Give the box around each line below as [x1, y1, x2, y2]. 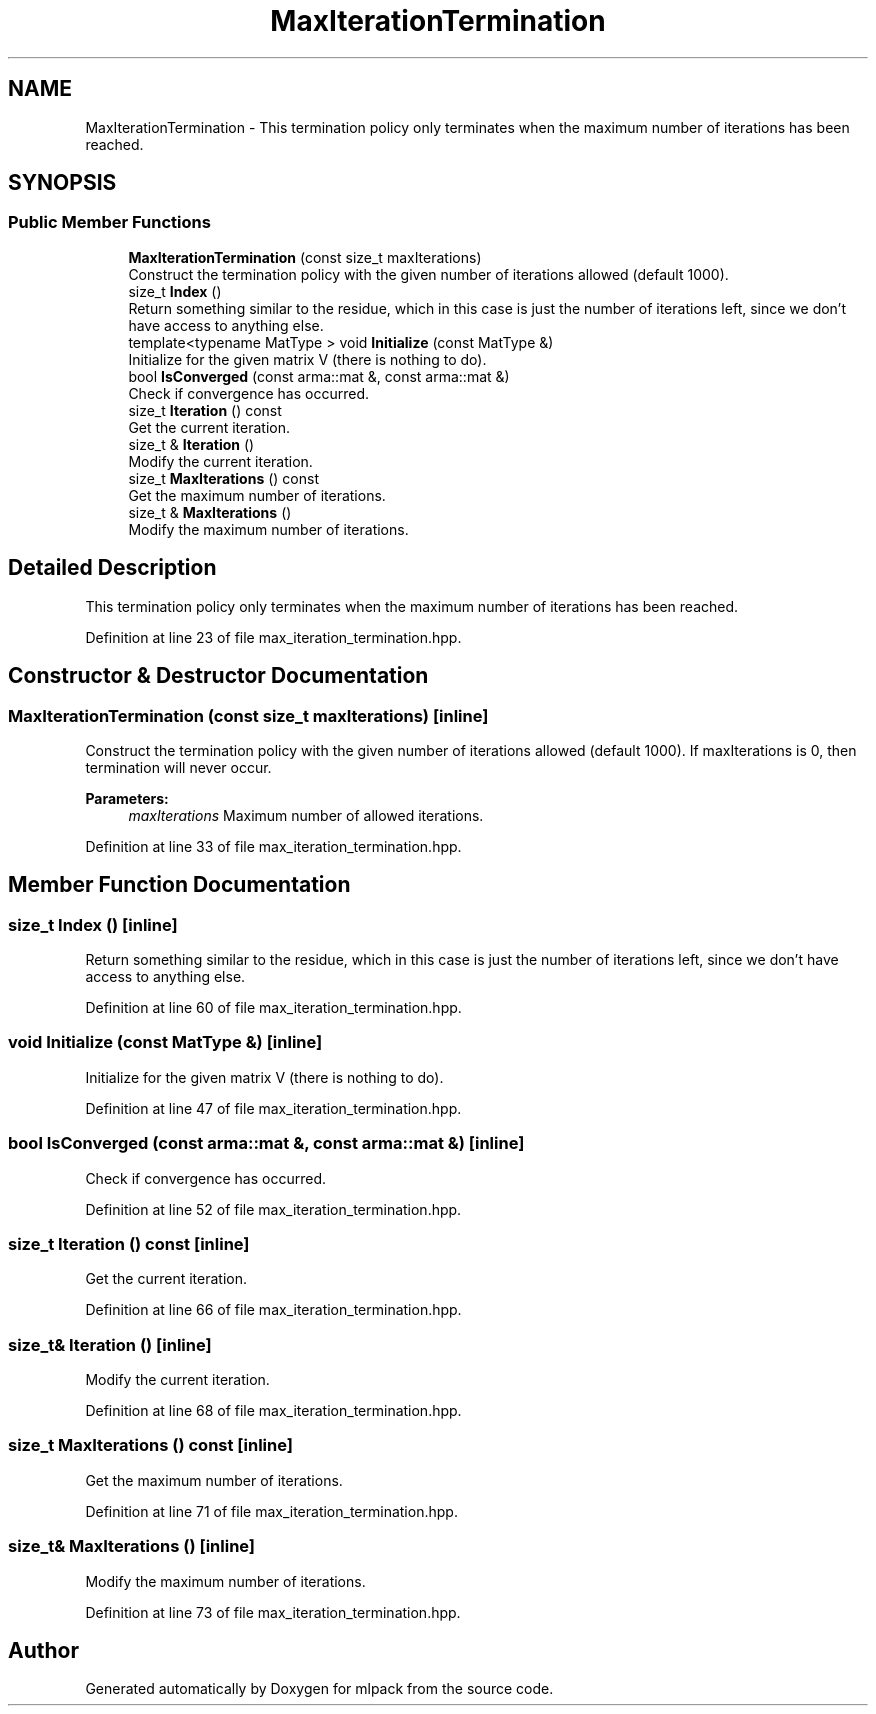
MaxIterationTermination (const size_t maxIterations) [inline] [8, 705, 489, 726]
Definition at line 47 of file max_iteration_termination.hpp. [85, 1099, 462, 1117]
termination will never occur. [85, 758, 272, 776]
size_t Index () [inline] [8, 914, 178, 935]
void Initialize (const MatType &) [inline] [8, 1032, 323, 1053]
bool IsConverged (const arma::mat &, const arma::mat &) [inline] [8, 1133, 525, 1154]
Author [8, 1638, 79, 1664]
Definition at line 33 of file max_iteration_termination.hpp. [85, 837, 462, 855]
